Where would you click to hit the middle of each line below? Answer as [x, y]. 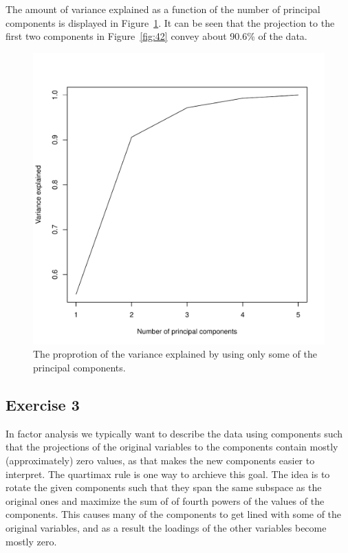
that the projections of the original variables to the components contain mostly [172, 447]
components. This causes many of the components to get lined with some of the [174, 514]
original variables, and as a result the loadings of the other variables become [166, 527]
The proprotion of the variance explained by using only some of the [175, 354]
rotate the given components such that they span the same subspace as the [164, 487]
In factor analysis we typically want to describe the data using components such [174, 433]
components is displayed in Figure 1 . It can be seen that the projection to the [170, 22]
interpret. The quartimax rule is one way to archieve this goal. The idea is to [168, 474]
